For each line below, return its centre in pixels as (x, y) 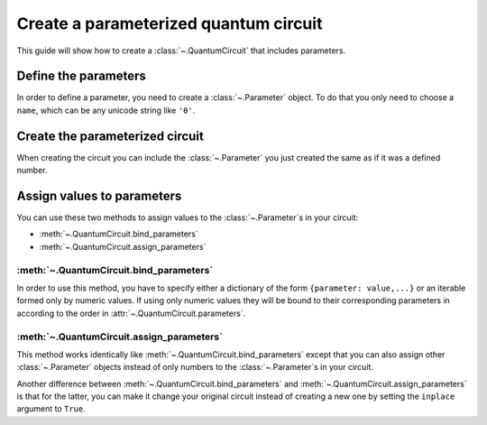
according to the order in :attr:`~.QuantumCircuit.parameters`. (131, 313)
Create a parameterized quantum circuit (170, 23)
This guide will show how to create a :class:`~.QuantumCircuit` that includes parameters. (181, 51)
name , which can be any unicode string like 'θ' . (106, 110)
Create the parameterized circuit (110, 136)
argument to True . (51, 409)
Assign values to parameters (99, 195)
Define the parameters (81, 76)
